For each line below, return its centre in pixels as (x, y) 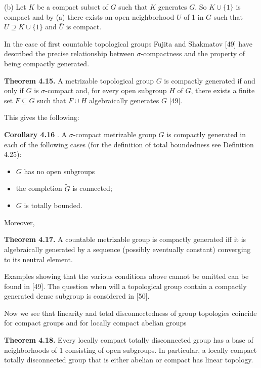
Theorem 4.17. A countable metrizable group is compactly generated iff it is (125, 239)
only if (14, 90)
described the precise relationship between (69, 53)
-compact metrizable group (115, 134)
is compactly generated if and (210, 80)
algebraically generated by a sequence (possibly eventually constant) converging (127, 249)
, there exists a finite (223, 90)
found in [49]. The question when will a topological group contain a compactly (125, 286)
